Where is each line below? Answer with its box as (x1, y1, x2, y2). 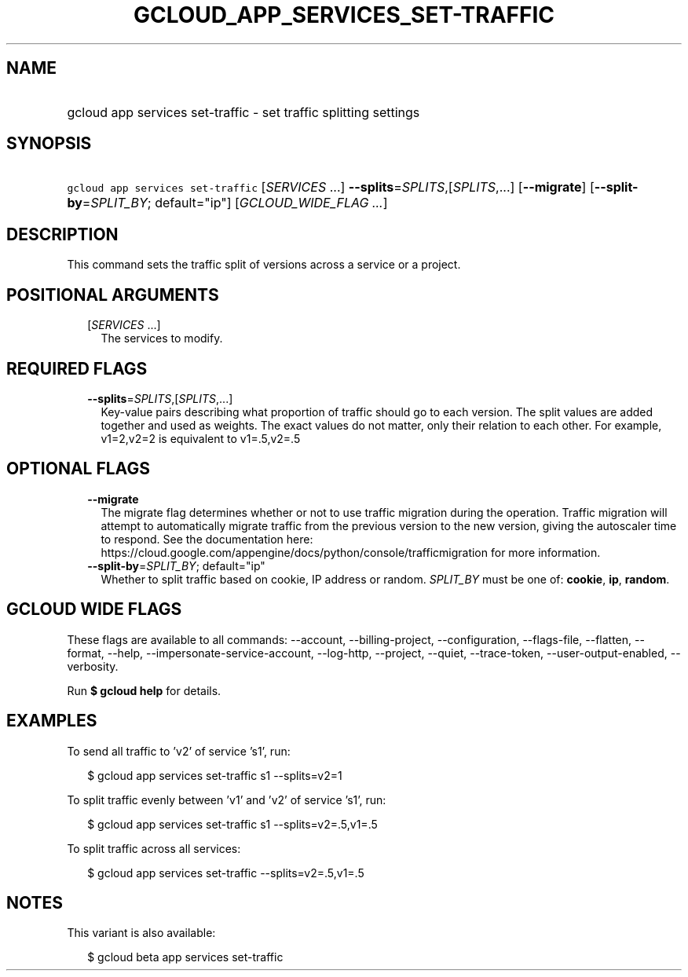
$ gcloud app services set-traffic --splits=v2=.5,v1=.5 (87, 865, 364, 880)
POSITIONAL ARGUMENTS (6, 284, 219, 305)
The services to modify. (101, 331, 223, 346)
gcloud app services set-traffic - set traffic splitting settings (67, 104, 420, 120)
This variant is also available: (67, 926, 216, 940)
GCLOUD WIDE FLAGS (6, 599, 182, 620)
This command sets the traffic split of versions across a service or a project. (67, 258, 461, 272)
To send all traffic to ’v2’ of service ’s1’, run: (67, 744, 291, 758)
